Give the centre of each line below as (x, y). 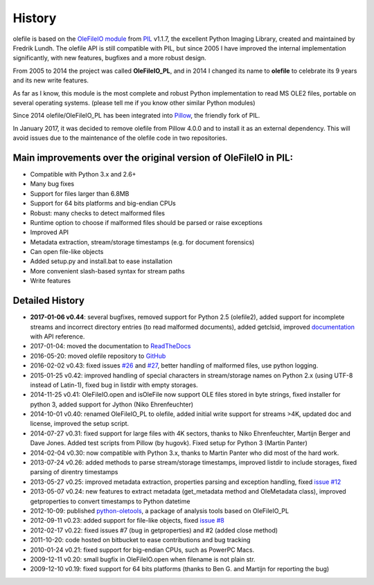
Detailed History (48, 301)
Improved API (50, 233)
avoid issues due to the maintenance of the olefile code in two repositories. (120, 138)
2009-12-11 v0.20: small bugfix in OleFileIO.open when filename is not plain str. (143, 559)
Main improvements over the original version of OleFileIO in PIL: (153, 157)
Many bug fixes (52, 184)
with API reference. (57, 336)
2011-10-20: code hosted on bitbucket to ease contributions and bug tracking (140, 540)
